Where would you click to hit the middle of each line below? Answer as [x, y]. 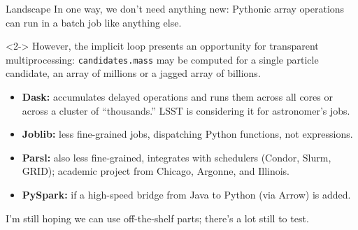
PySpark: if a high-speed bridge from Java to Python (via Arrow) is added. [186, 194]
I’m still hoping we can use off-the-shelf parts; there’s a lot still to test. [157, 218]
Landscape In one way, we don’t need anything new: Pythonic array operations [175, 8]
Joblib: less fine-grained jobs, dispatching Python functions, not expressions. [187, 134]
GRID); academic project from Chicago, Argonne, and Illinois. [156, 171]
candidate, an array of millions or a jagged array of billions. [133, 73]
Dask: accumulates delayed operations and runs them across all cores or [177, 97]
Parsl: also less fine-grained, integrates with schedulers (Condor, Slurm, [177, 157]
